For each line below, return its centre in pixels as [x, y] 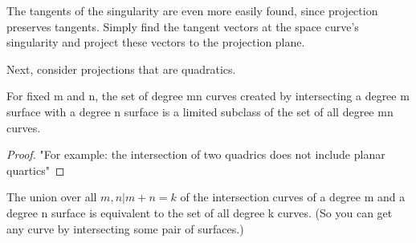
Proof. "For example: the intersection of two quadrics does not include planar [196, 154]
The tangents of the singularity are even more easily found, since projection [192, 10]
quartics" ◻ [36, 170]
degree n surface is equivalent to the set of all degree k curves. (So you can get [200, 212]
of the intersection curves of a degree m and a [293, 197]
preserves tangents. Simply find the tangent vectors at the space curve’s [183, 26]
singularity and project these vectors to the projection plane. [156, 42]
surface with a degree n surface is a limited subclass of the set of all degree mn [200, 111]
